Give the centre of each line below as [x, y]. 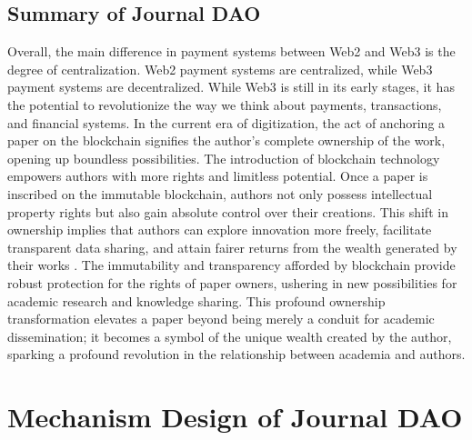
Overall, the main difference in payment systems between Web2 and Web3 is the [231, 51]
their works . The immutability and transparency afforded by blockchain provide [231, 265]
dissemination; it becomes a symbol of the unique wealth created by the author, [230, 336]
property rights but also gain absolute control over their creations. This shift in [228, 211]
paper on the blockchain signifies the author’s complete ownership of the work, [226, 140]
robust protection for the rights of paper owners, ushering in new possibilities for [232, 282]
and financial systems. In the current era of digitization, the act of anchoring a [226, 122]
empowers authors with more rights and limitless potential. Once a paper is [218, 176]
